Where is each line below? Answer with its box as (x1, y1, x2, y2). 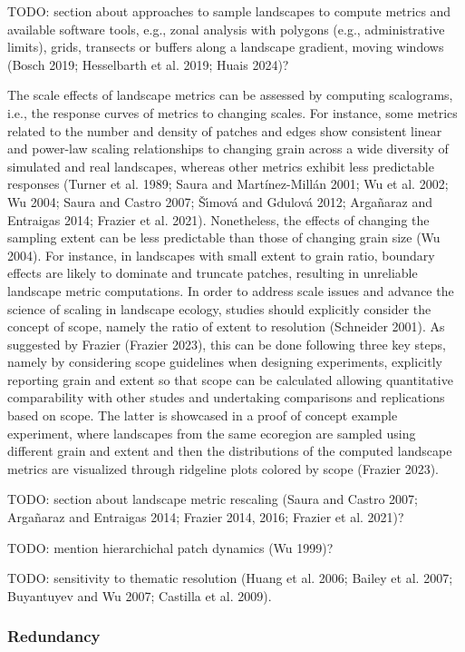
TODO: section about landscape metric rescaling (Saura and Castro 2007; (7, 489, 418, 509)
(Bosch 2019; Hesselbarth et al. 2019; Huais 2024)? (7, 54, 289, 74)
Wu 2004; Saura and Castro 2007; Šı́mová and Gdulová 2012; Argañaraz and (7, 192, 432, 211)
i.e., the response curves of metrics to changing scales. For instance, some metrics (7, 103, 458, 122)
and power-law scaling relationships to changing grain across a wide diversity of (7, 139, 449, 158)
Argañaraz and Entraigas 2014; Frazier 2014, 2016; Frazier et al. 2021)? (7, 508, 404, 527)
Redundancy (7, 625, 101, 647)
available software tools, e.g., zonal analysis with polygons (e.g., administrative (7, 19, 445, 38)
